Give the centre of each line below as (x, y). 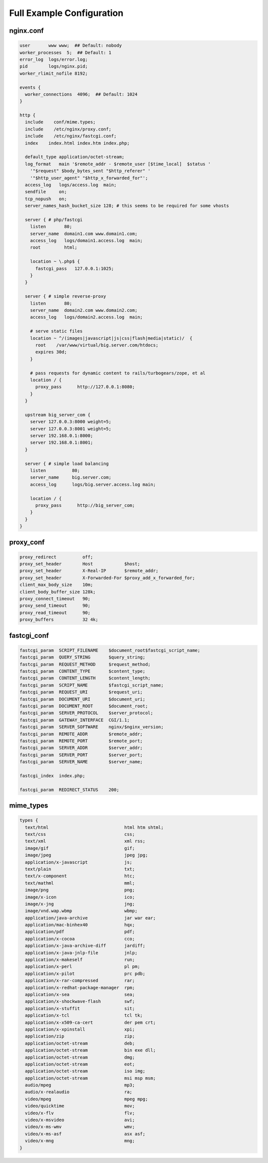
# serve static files (56, 331)
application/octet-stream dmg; (80, 1057)
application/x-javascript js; (79, 862)
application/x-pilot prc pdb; (85, 974)
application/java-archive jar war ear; (90, 918)
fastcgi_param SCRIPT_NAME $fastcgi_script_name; (92, 685)
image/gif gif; (80, 848)
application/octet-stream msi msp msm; (90, 1078)
